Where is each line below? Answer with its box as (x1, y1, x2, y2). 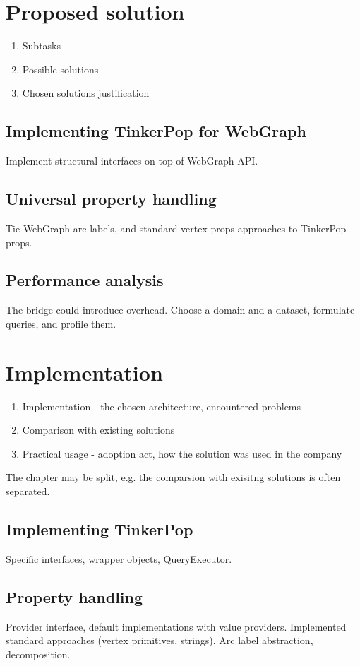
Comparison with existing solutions (22, 422, 175, 437)
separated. (6, 483, 50, 498)
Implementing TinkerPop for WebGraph (6, 120, 306, 142)
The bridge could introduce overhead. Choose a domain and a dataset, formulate (6, 302, 355, 317)
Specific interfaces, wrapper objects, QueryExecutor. (6, 551, 232, 566)
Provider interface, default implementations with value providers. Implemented (6, 619, 347, 634)
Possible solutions (22, 61, 99, 76)
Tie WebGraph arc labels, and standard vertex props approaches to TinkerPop (6, 220, 347, 235)
